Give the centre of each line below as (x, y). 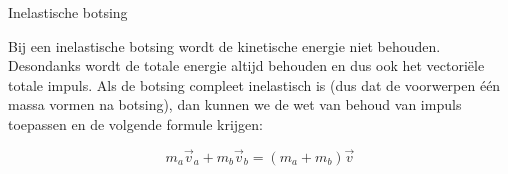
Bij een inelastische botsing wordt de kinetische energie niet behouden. (224, 45)
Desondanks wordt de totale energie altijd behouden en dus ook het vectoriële (246, 65)
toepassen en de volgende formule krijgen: (135, 123)
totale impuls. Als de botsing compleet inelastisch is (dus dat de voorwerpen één (254, 84)
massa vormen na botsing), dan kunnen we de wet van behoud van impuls (235, 104)
